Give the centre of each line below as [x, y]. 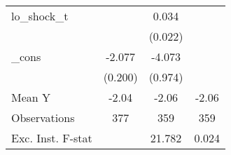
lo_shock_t [40, 16]
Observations [43, 117]
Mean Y [31, 97]
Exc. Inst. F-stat [52, 138]
